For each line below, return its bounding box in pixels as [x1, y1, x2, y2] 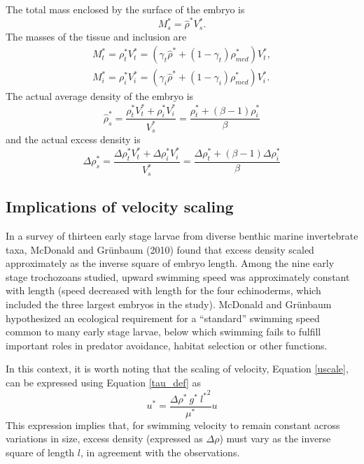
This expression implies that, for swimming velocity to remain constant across [6, 417, 340, 432]
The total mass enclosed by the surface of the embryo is [6, 2, 245, 16]
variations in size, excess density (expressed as [6, 431, 203, 446]
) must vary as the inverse [219, 431, 331, 446]
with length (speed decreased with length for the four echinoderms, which [6, 283, 321, 298]
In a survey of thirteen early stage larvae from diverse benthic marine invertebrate [6, 229, 358, 243]
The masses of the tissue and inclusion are [6, 29, 187, 43]
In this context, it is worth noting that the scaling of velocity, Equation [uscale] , [6, 361, 349, 376]
